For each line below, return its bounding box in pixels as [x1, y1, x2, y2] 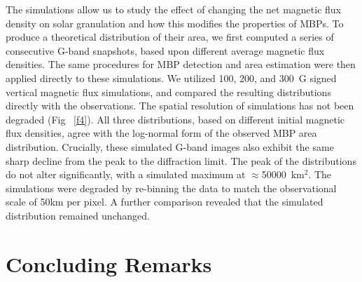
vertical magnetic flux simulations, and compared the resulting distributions [6, 84, 331, 99]
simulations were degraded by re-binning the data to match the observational [6, 180, 337, 195]
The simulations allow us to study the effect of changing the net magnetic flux [6, 2, 341, 16]
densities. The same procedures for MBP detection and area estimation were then [6, 57, 356, 72]
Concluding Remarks [6, 249, 212, 278]
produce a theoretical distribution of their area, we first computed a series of [6, 29, 334, 44]
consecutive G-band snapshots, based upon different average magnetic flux [6, 43, 325, 58]
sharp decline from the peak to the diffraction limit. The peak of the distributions [6, 153, 356, 168]
